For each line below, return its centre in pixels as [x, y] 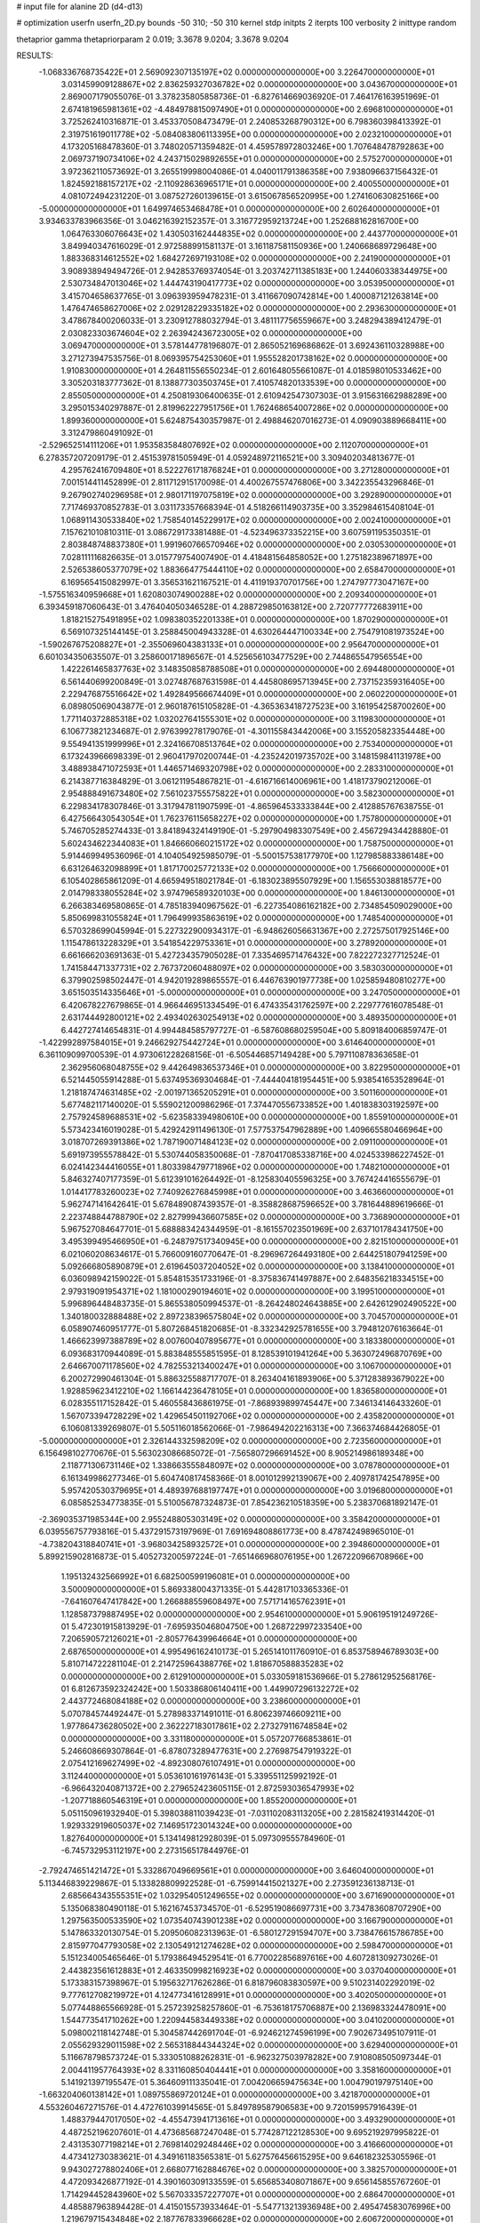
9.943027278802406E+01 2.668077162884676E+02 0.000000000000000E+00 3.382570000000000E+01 [259, 2169]
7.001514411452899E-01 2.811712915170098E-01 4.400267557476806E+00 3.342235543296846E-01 [248, 482]
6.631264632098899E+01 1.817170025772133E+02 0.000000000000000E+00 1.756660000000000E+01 [255, 868]
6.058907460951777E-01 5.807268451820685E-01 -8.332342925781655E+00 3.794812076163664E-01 [252, 1328]
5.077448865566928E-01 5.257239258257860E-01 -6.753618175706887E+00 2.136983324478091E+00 [254, 2007]
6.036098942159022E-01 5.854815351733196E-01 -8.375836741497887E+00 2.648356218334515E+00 [252, 1279]
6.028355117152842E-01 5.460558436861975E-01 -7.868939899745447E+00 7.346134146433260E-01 [251, 1403]
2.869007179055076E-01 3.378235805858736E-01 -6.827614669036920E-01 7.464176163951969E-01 [250, 97]
